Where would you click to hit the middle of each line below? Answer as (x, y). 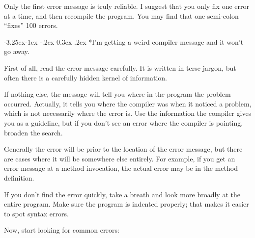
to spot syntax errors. (36, 213)
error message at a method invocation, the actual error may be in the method (121, 168)
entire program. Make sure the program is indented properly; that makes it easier (127, 204)
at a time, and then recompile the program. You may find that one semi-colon (121, 15)
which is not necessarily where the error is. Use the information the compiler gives (128, 113)
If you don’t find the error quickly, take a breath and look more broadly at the (122, 194)
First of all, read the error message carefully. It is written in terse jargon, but (120, 67)
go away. (17, 51)
